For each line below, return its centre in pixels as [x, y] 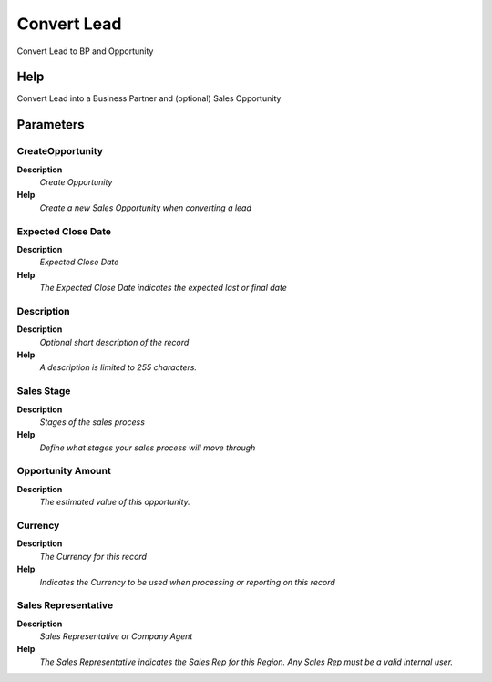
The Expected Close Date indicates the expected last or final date [163, 288]
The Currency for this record [93, 556]
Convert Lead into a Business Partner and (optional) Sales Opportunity [149, 98]
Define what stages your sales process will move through [148, 448]
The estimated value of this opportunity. [115, 502]
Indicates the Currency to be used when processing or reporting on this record [188, 582]
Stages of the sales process [92, 422]
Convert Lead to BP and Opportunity [85, 51]
